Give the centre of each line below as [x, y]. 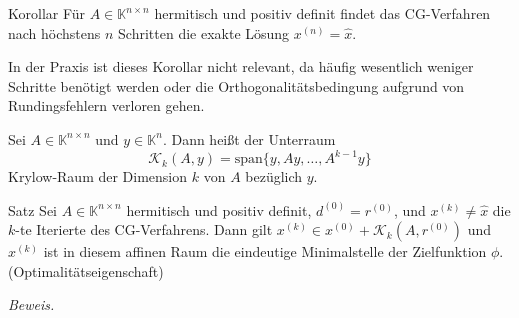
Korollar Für [47, 13]
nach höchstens [54, 32]
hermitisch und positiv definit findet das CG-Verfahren [322, 13]
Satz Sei [33, 209]
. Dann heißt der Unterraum [249, 138]
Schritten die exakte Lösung [204, 32]
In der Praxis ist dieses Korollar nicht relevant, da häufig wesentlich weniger [241, 66]
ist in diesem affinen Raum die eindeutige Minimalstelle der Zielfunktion [265, 251]
